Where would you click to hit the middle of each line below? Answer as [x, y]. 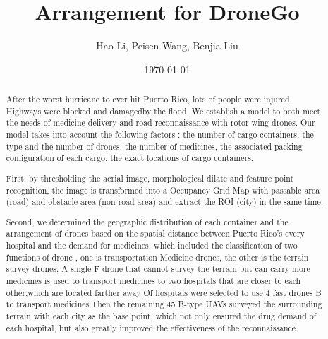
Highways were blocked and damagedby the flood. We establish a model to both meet [163, 111]
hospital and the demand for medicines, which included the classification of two [152, 245]
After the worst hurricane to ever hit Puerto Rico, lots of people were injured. [149, 99]
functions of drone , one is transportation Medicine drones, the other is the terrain [157, 257]
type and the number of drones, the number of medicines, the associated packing [154, 146]
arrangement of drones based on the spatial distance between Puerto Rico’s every [155, 233]
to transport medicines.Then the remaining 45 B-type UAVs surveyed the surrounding [164, 304]
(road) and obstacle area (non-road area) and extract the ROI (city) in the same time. [165, 202]
